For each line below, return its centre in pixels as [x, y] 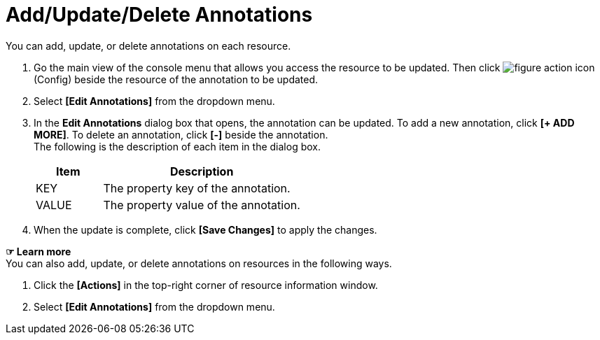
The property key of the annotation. [197, 188]
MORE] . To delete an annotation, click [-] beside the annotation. [181, 134]
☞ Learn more [39, 251]
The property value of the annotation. [202, 205]
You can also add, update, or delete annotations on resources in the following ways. [199, 263]
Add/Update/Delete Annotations [159, 15]
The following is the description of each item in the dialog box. [177, 146]
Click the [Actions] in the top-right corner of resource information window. [206, 285]
